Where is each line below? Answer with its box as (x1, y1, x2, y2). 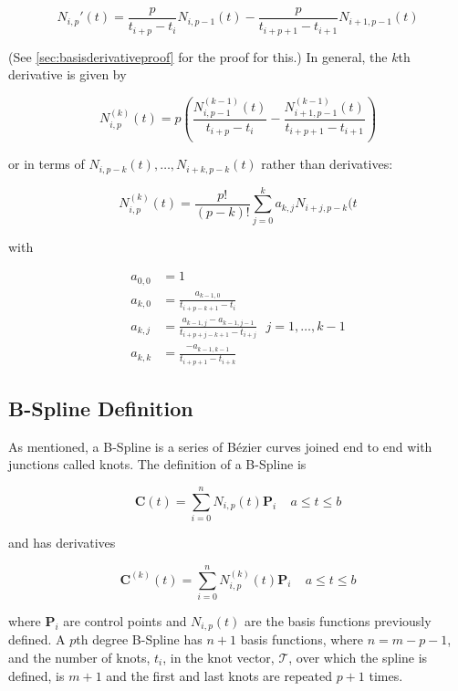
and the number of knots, (8, 647, 151, 666)
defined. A (8, 630, 66, 649)
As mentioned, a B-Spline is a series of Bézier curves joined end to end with (8, 436, 432, 455)
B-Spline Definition (8, 394, 193, 423)
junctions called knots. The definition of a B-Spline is (8, 455, 307, 474)
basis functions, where (240, 630, 364, 649)
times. (369, 665, 403, 685)
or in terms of (8, 154, 85, 173)
